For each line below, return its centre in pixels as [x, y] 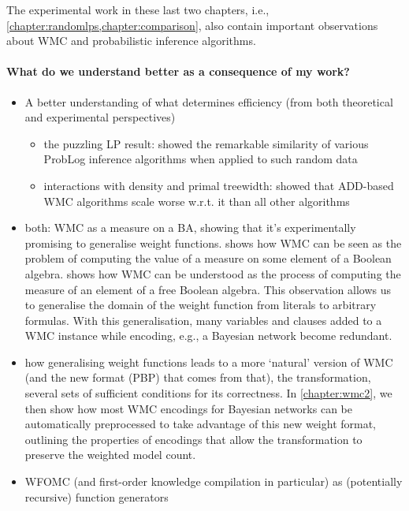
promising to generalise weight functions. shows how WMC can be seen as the [213, 242]
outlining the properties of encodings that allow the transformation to [193, 439]
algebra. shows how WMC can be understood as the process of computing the [213, 273]
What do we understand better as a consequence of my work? [178, 71]
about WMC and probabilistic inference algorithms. [131, 41]
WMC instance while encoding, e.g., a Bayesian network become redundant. [208, 336]
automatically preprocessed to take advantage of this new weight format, [201, 424]
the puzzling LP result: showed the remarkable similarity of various [206, 143]
